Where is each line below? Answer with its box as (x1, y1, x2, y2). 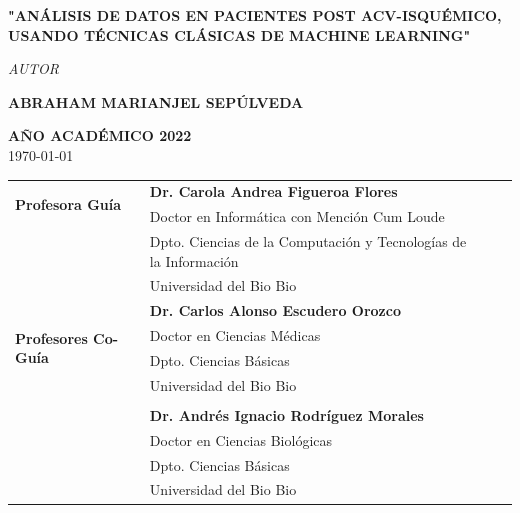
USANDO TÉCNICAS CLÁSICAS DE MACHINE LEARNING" (8, 24, 471, 45)
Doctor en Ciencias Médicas (149, 325, 321, 346)
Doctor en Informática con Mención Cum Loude (149, 206, 445, 227)
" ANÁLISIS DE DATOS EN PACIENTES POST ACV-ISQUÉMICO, (8, 5, 502, 25)
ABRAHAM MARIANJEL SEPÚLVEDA (8, 91, 304, 112)
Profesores (15, 327, 88, 348)
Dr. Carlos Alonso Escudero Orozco (149, 300, 401, 321)
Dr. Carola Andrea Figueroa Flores (149, 181, 398, 202)
